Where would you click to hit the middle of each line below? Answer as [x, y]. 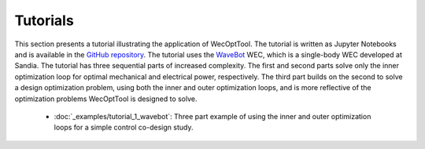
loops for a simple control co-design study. [124, 127]
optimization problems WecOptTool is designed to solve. [106, 99]
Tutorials [44, 20]
